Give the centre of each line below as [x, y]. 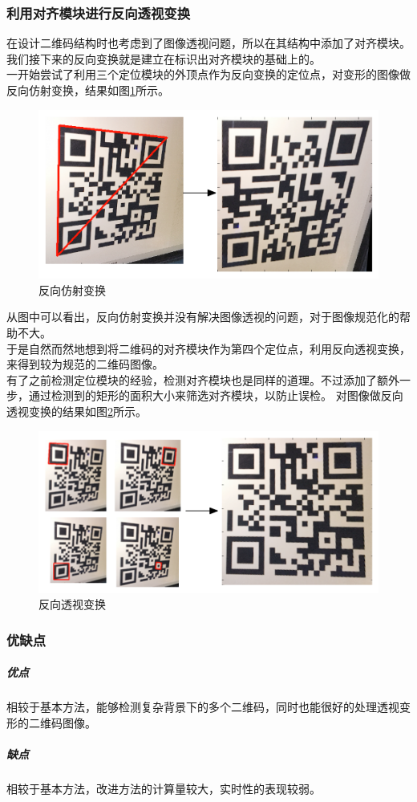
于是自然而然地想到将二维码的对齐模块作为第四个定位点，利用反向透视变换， [208, 348]
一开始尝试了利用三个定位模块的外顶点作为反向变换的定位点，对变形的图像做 [208, 74]
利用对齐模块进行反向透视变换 [99, 12]
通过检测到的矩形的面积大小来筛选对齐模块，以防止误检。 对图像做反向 [216, 395]
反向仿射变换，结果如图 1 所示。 [88, 90]
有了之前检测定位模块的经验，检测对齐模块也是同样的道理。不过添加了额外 [203, 379]
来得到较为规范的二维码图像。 [85, 364]
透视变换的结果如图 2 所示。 [77, 411]
